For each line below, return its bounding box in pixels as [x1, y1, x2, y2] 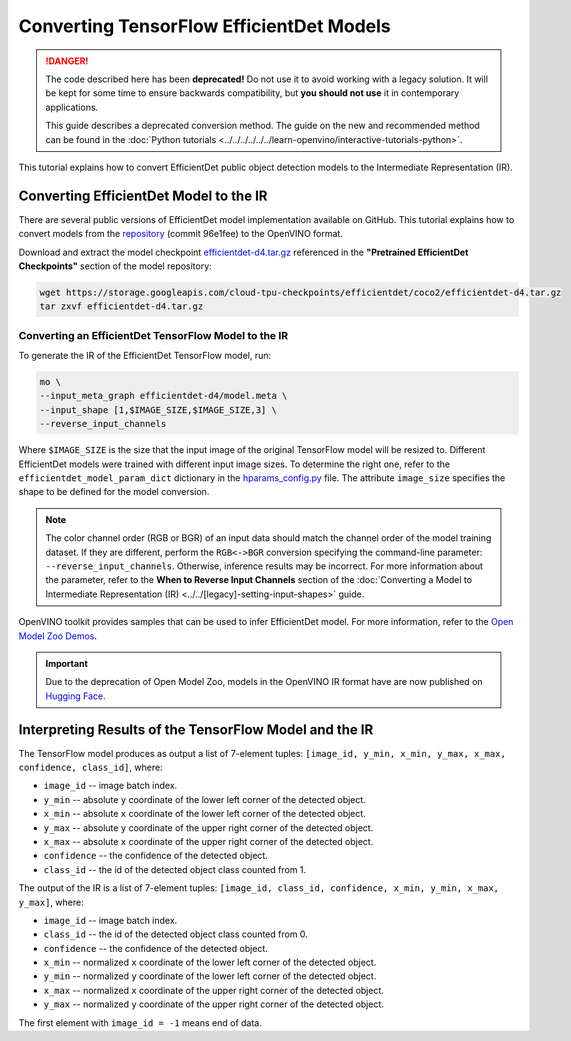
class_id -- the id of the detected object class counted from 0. [43, 928, 309, 940]
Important [45, 657, 89, 669]
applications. [45, 101, 99, 113]
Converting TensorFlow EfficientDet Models [18, 15, 391, 37]
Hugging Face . [45, 690, 107, 702]
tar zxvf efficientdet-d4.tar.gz [39, 301, 204, 312]
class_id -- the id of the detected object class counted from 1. [43, 863, 307, 875]
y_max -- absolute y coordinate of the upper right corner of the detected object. [43, 821, 374, 834]
